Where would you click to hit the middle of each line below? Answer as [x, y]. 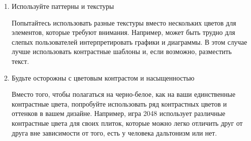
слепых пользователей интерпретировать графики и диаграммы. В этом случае [129, 42]
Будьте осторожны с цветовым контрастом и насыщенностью [103, 77]
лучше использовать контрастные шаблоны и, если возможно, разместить [122, 51]
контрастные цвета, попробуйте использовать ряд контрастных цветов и [119, 103]
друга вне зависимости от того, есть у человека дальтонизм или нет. [114, 132]
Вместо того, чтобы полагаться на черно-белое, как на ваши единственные [124, 94]
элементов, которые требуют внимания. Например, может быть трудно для [123, 32]
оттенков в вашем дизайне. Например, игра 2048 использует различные [118, 113]
